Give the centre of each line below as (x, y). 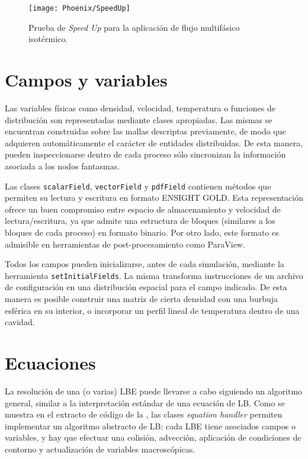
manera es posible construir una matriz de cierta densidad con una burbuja (142, 298)
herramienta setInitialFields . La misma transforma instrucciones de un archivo (154, 275)
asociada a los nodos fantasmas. (62, 166)
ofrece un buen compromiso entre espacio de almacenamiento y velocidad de (143, 209)
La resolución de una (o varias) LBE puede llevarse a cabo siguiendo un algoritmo (154, 391)
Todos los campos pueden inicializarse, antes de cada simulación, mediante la (145, 264)
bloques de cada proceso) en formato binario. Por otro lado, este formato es (142, 232)
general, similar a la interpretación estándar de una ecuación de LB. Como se (145, 402)
